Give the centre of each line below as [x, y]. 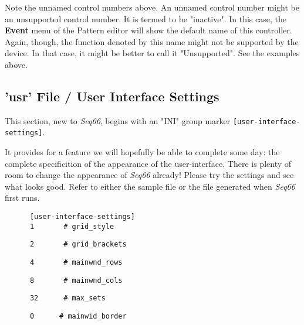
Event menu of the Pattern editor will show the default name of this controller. [148, 30]
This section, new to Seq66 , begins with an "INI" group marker [118, 120]
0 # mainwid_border [78, 316]
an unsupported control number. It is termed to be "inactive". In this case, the [146, 18]
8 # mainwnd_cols [76, 280]
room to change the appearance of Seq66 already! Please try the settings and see [149, 175]
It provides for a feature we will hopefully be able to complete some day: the [142, 152]
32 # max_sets [67, 298]
